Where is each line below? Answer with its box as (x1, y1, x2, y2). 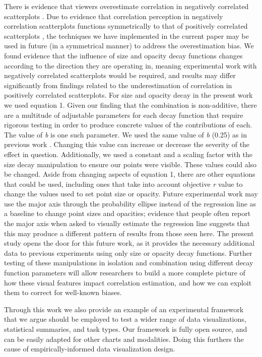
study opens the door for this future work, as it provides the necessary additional (4, 238, 255, 248)
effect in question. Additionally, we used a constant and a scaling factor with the (4, 149, 253, 159)
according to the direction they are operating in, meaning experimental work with (4, 60, 257, 70)
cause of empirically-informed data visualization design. (4, 343, 175, 354)
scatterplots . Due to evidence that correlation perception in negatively (4, 11, 223, 21)
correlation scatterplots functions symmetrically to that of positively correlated (4, 21, 248, 31)
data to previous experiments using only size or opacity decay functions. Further (4, 247, 252, 258)
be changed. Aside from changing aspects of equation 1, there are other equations (4, 169, 255, 179)
